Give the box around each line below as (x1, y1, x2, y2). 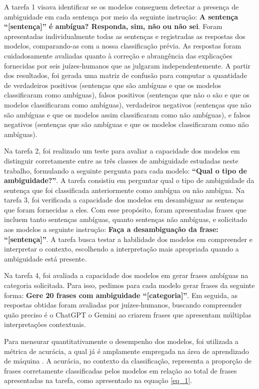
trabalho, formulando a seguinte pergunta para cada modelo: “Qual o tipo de (4, 165, 247, 175)
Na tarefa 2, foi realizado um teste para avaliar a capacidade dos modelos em (4, 145, 240, 156)
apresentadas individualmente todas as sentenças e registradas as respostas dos (4, 30, 245, 41)
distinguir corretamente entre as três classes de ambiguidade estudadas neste (4, 155, 238, 165)
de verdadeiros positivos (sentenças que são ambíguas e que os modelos (4, 79, 221, 90)
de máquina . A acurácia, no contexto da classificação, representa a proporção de (4, 355, 252, 366)
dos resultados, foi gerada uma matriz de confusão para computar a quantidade (4, 70, 247, 80)
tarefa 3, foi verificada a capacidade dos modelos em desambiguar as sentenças (4, 194, 244, 205)
